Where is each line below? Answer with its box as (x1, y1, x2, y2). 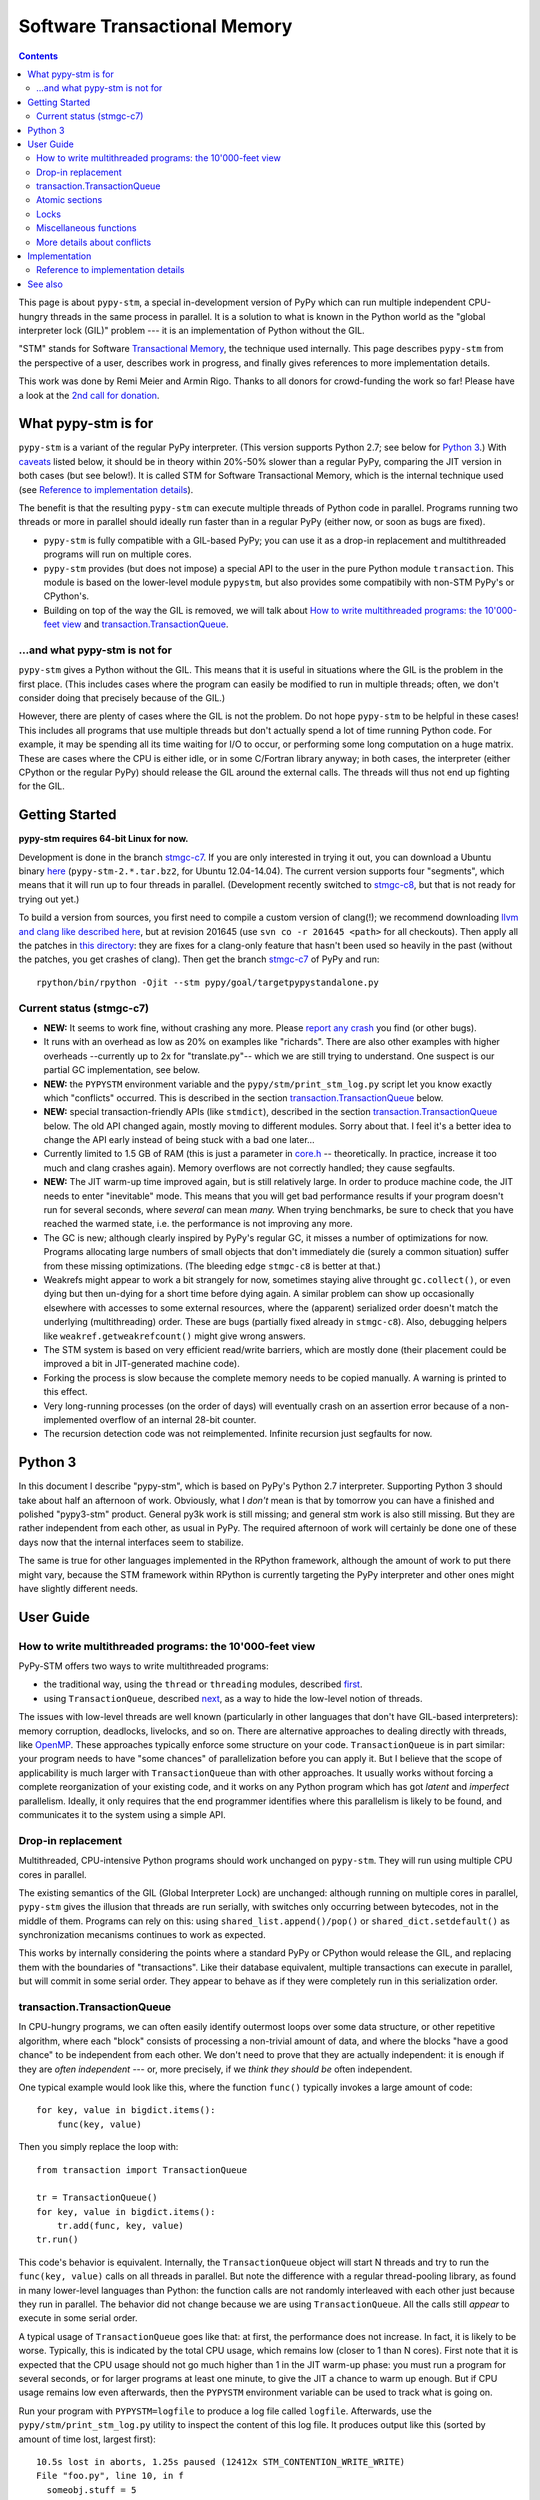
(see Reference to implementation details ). (18, 483, 194, 495)
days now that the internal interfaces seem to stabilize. (18, 1536, 244, 1548)
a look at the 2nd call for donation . (18, 389, 160, 401)
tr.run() (36, 2234, 79, 2245)
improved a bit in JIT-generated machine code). (43, 1358, 240, 1370)
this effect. (43, 1386, 88, 1398)
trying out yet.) (18, 893, 80, 905)
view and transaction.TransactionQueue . (61, 618, 229, 630)
